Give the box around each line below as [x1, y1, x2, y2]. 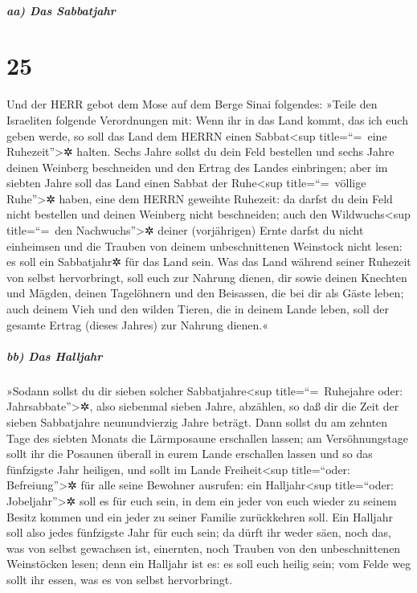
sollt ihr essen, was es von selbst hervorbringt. [6, 571, 233, 587]
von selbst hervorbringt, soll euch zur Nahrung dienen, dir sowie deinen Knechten [6, 268, 407, 285]
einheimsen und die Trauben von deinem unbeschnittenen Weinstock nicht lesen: [6, 237, 403, 254]
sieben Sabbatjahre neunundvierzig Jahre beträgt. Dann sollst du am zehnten [6, 413, 388, 430]
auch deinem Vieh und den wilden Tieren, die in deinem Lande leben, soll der [6, 301, 389, 317]
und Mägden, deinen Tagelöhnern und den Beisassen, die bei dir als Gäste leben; [6, 284, 404, 301]
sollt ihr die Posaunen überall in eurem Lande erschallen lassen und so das [6, 445, 373, 462]
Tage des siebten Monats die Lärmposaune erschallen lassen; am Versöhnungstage [6, 429, 408, 446]
